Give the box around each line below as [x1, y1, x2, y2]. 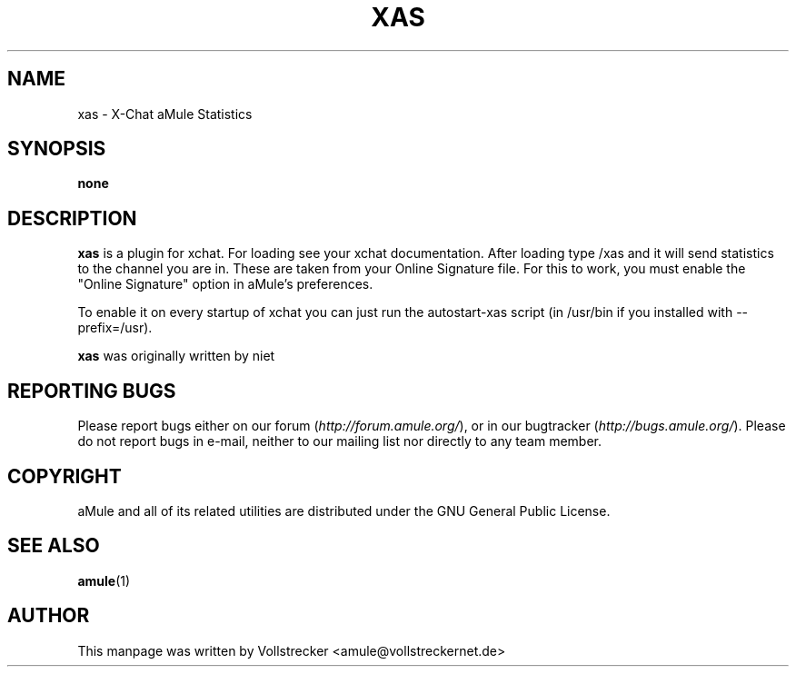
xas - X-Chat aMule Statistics [77, 105, 253, 122]
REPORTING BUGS [7, 379, 176, 402]
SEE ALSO [7, 534, 100, 558]
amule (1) [77, 572, 131, 589]
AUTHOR [7, 604, 90, 628]
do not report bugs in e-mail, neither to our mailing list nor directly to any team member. [77, 433, 602, 450]
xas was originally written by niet [77, 348, 275, 364]
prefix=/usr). [77, 320, 153, 336]
